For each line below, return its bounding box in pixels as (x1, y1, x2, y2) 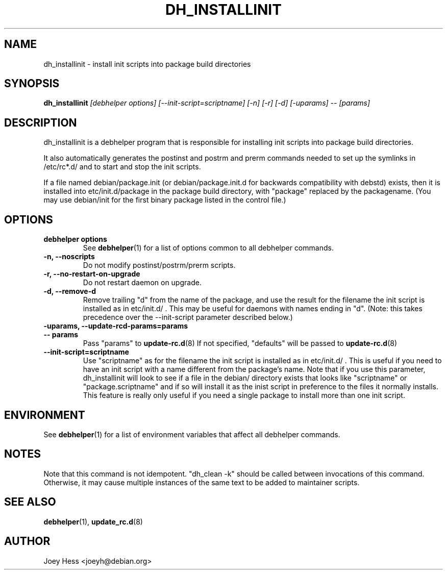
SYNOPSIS (4, 77, 60, 90)
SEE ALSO (4, 495, 56, 509)
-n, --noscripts (43, 252, 95, 261)
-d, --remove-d (43, 287, 96, 296)
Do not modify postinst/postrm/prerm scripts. (83, 261, 236, 270)
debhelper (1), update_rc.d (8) (43, 517, 143, 526)
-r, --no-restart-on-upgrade (43, 269, 140, 279)
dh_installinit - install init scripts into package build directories (43, 59, 251, 68)
